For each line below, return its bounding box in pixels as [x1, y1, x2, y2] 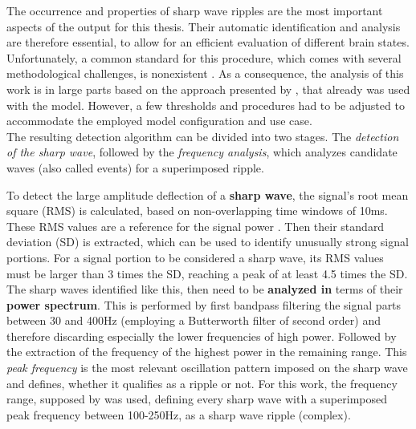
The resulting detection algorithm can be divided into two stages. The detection [6, 127, 399, 144]
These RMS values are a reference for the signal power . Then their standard [6, 217, 385, 234]
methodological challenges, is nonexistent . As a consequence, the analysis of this [6, 65, 404, 82]
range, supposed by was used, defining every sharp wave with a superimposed [6, 391, 387, 407]
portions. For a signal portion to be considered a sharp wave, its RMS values [6, 249, 384, 265]
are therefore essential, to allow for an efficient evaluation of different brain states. [6, 34, 410, 51]
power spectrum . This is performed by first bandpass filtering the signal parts [6, 296, 402, 313]
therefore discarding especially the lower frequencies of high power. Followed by [6, 327, 397, 344]
